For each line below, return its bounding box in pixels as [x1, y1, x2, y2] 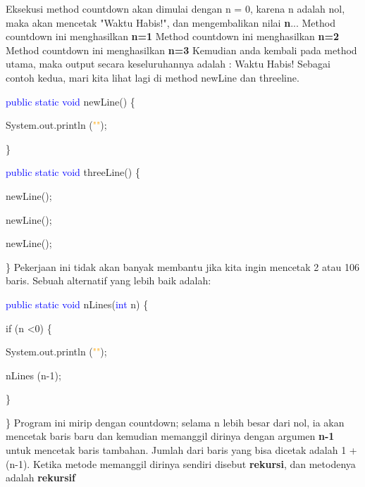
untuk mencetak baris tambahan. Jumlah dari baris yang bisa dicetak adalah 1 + [6, 443, 357, 457]
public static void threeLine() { [6, 165, 140, 179]
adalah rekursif [6, 470, 75, 485]
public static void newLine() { [6, 94, 135, 108]
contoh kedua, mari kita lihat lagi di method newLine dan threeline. [6, 70, 299, 84]
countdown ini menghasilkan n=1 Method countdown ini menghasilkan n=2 [6, 29, 340, 44]
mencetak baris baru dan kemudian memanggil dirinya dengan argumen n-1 [6, 429, 335, 443]
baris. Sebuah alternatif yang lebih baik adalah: [6, 273, 211, 288]
